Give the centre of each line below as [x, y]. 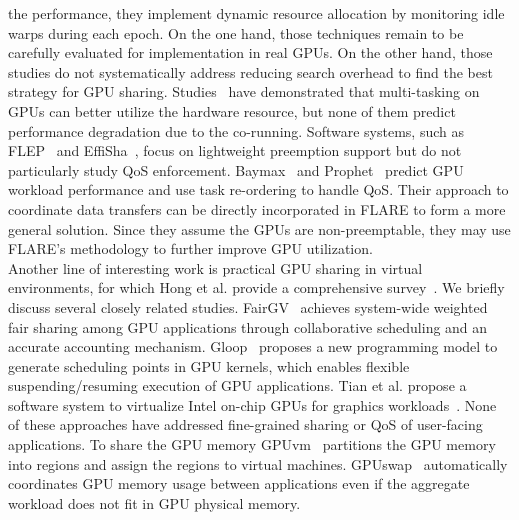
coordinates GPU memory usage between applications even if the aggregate [239, 483]
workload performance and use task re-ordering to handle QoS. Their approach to [258, 189]
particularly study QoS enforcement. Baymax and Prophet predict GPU [236, 169]
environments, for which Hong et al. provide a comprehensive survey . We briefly [256, 287]
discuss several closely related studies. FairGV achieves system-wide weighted [248, 306]
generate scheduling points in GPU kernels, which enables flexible [209, 365]
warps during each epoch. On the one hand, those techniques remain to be [236, 32]
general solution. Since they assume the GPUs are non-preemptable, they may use [259, 228]
